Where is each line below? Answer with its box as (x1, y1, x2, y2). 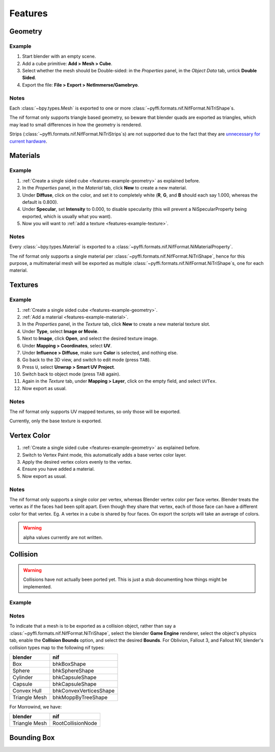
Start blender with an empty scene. (22, 53, 96, 60)
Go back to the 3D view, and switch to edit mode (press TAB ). (22, 357, 151, 363)
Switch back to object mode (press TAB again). (22, 371, 121, 377)
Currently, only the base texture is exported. (9, 418, 102, 424)
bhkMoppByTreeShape (52, 694, 108, 701)
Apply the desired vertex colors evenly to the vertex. (22, 459, 132, 465)
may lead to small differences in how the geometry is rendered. (9, 121, 142, 127)
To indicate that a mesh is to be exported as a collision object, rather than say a (9, 623, 176, 629)
